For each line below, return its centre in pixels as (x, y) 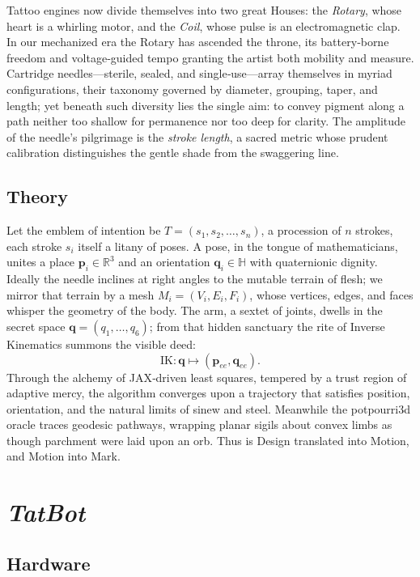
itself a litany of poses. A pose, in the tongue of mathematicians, (238, 246)
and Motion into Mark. (64, 456)
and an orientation (164, 262)
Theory (38, 196)
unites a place (41, 262)
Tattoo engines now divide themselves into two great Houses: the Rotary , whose (204, 10)
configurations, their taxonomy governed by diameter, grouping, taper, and (192, 89)
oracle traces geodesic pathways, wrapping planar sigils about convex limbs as (199, 424)
